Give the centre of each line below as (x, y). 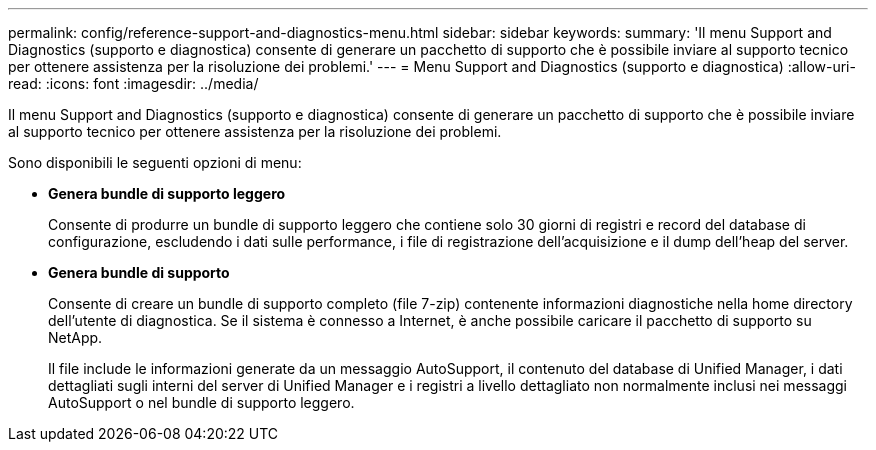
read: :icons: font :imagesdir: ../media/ (133, 83)
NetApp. (75, 337)
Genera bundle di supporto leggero (167, 193)
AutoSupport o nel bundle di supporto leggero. (201, 402)
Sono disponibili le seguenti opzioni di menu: (155, 162)
